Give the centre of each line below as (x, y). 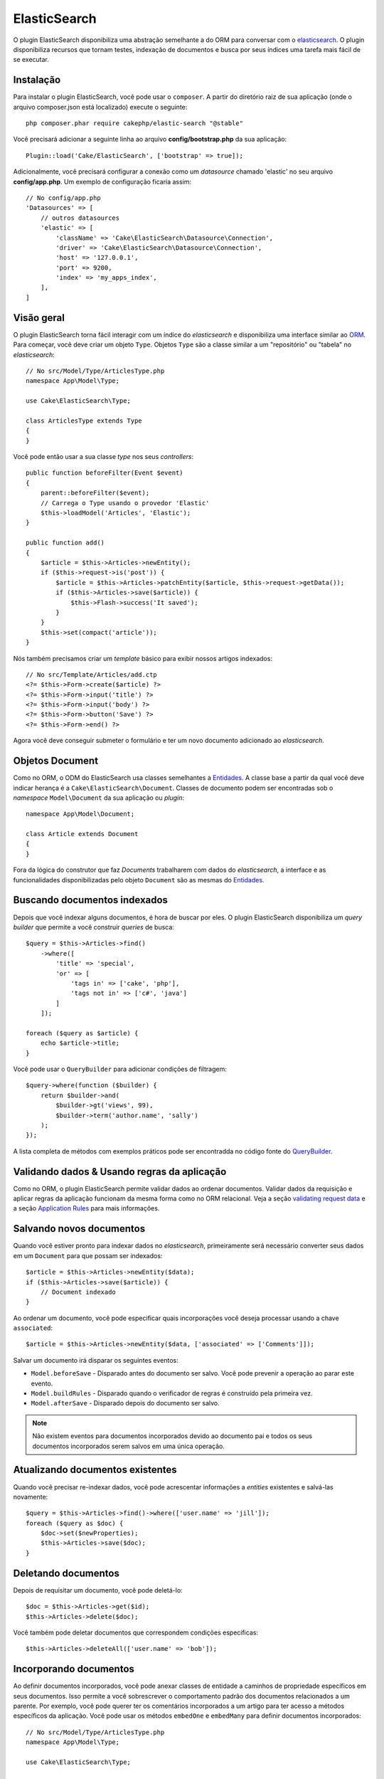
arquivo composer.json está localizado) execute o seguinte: (100, 107)
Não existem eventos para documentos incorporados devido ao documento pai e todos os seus (172, 1436)
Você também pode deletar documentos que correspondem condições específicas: (136, 1632)
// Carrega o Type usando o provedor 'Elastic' (125, 503)
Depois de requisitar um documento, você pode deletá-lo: (98, 1590)
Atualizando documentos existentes (95, 1470)
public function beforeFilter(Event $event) (105, 473)
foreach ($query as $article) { (82, 1033)
